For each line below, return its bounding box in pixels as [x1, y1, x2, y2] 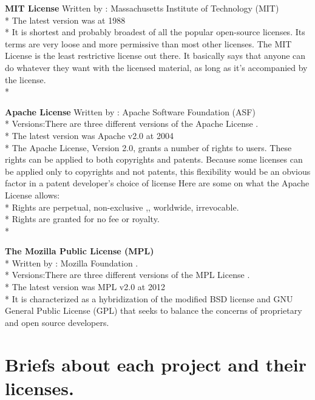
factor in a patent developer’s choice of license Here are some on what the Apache [5, 177, 310, 189]
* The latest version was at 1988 [5, 13, 126, 26]
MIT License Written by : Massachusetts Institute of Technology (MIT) [5, 2, 279, 14]
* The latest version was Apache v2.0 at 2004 [5, 129, 174, 141]
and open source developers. [5, 316, 109, 328]
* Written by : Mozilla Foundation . [5, 256, 138, 269]
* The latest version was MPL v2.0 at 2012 [5, 280, 165, 293]
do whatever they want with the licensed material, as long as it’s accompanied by [5, 61, 308, 73]
